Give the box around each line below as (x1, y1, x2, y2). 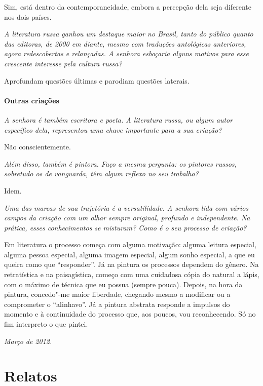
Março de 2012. (4, 335, 52, 346)
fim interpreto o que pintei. (4, 319, 88, 329)
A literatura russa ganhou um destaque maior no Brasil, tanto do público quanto (4, 28, 253, 39)
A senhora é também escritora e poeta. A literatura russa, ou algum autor (4, 114, 233, 125)
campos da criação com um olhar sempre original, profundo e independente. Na (4, 212, 250, 223)
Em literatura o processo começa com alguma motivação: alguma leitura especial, (4, 239, 256, 250)
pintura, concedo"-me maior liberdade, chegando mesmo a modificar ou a (4, 289, 231, 299)
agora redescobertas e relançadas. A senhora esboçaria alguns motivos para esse (4, 48, 249, 59)
